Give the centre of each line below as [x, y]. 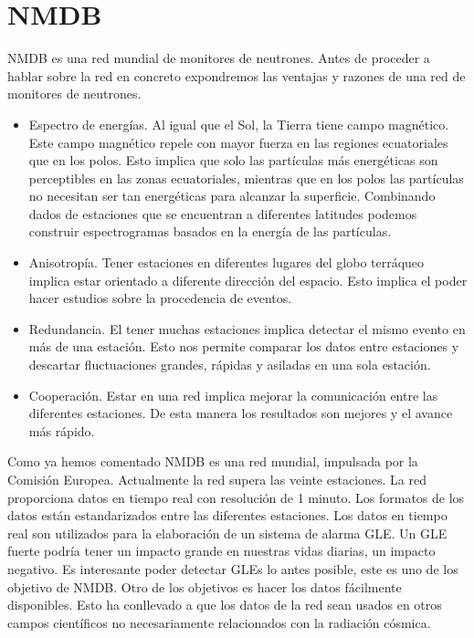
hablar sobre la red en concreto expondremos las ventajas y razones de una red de [237, 75]
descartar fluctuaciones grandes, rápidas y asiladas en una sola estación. [230, 365]
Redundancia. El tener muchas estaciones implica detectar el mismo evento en [247, 328]
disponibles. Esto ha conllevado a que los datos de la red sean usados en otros [225, 605]
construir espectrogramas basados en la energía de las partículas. [210, 231]
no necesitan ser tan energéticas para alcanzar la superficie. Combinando [232, 196]
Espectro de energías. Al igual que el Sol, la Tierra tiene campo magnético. [239, 124]
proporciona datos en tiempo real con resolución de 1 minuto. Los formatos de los [236, 497]
